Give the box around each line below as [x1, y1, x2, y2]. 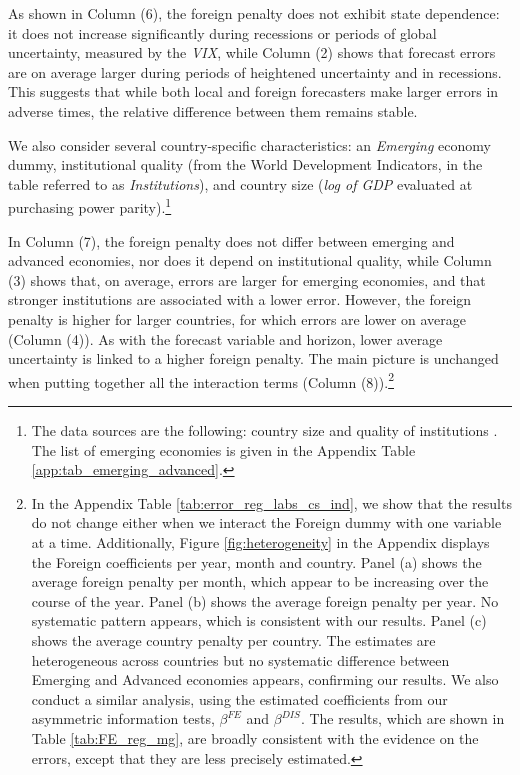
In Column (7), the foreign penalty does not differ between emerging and [8, 230, 455, 251]
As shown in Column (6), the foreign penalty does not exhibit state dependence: [8, 3, 500, 23]
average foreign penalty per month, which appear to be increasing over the [31, 571, 489, 592]
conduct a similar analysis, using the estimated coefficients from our [31, 688, 448, 709]
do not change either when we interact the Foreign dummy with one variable [31, 512, 502, 533]
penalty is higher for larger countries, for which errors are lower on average [8, 308, 467, 329]
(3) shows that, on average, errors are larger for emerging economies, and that [8, 269, 486, 290]
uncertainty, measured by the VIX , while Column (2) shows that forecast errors [8, 42, 496, 63]
